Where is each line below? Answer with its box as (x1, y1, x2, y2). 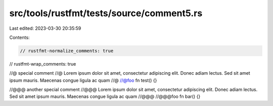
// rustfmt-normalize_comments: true (20, 48, 114, 54)
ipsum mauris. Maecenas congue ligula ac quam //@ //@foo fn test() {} (9, 77, 157, 83)
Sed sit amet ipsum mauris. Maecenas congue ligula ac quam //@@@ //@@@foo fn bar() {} (9, 93, 201, 99)
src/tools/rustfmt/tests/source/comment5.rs (9, 8, 203, 19)
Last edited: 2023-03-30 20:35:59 (9, 25, 81, 31)
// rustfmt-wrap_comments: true (9, 61, 76, 67)
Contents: (9, 34, 30, 40)
